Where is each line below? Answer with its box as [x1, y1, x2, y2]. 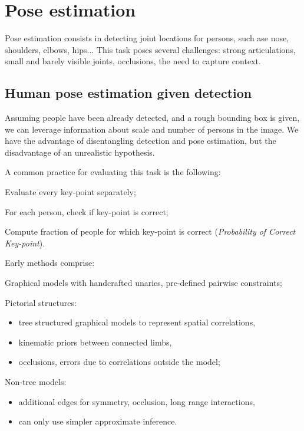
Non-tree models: [5, 376, 67, 388]
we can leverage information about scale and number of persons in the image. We [5, 123, 299, 135]
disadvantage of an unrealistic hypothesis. [5, 146, 155, 158]
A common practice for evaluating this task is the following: [5, 166, 221, 178]
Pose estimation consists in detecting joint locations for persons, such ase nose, [5, 32, 289, 44]
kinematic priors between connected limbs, [18, 335, 172, 348]
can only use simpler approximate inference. [18, 415, 177, 427]
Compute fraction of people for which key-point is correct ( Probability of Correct [5, 225, 296, 238]
